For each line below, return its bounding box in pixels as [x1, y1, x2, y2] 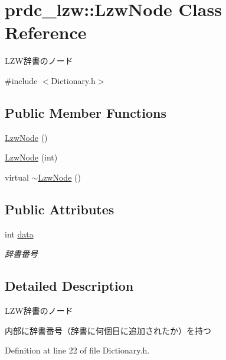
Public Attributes [5, 200, 114, 218]
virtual [5, 171, 29, 183]
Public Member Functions [5, 103, 166, 121]
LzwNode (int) [5, 151, 58, 163]
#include [5, 74, 38, 86]
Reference [5, 20, 87, 44]
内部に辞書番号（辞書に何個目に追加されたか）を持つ [5, 324, 211, 336]
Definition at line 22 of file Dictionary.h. [5, 344, 150, 356]
